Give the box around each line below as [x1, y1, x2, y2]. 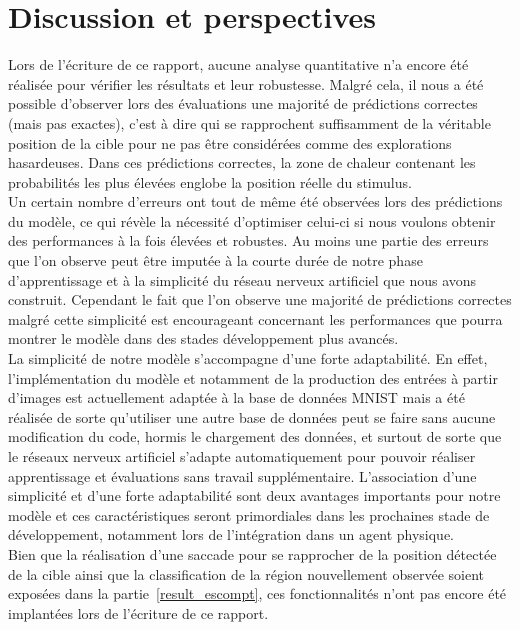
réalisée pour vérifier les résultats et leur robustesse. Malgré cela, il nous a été [8, 73, 484, 94]
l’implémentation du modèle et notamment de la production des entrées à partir [8, 367, 498, 388]
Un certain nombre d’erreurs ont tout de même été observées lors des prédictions [8, 191, 503, 212]
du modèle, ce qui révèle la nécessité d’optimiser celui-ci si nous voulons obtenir [8, 210, 496, 231]
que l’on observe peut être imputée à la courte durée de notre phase [8, 250, 423, 271]
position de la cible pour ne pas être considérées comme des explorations [8, 132, 452, 153]
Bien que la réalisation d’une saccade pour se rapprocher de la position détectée [8, 543, 497, 564]
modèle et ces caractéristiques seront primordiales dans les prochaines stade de [8, 504, 490, 525]
